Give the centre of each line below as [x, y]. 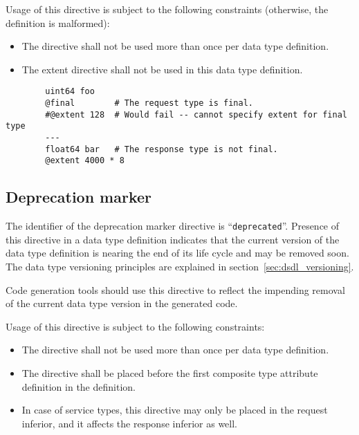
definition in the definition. [79, 386]
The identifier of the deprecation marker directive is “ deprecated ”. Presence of [173, 226]
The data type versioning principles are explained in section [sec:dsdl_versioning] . [180, 267]
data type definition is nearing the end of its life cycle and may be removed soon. [177, 253]
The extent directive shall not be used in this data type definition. [162, 69]
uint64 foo [70, 92]
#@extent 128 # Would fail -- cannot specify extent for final [196, 114]
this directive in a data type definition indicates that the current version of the [173, 239]
